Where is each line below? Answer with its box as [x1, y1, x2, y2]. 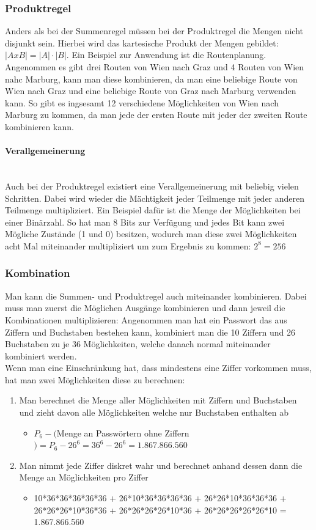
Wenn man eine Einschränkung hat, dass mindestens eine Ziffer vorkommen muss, [5, 361, 312, 374]
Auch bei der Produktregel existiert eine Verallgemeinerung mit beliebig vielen [5, 179, 299, 192]
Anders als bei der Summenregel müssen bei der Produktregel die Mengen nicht [5, 24, 304, 37]
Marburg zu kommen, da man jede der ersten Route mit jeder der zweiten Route [5, 108, 307, 121]
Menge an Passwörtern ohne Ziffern [56, 426, 189, 439]
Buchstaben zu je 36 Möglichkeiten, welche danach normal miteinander [5, 337, 271, 350]
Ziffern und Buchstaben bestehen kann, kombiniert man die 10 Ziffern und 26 [5, 325, 295, 338]
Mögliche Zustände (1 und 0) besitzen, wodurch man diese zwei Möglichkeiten [5, 227, 297, 240]
